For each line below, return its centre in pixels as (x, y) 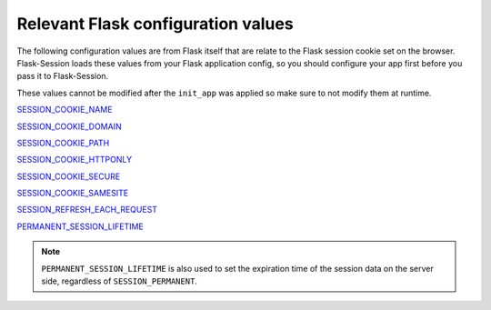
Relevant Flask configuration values (155, 24)
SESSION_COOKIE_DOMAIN (69, 126)
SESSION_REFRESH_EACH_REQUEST (87, 210)
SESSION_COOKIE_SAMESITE (73, 193)
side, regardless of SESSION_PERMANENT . (119, 281)
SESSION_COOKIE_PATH (63, 143)
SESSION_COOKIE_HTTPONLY (74, 160)
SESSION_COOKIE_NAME (65, 110)
